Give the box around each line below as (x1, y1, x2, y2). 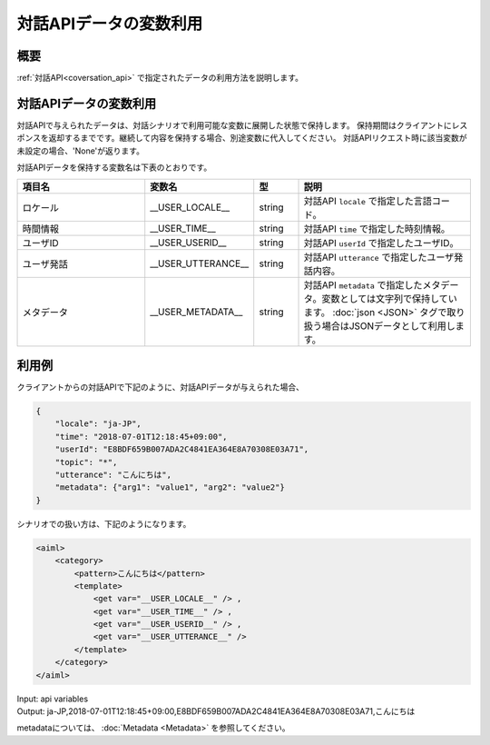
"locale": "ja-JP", (54, 419, 142, 429)
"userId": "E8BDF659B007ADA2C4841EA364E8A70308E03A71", (54, 444, 309, 454)
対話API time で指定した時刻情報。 (303, 223, 451, 235)
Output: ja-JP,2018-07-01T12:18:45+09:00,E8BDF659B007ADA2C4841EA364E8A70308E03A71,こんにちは (16, 706, 416, 717)
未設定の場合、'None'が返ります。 (16, 145, 145, 156)
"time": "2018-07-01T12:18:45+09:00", (54, 432, 228, 442)
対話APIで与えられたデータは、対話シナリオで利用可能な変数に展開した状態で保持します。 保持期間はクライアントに (16, 119, 453, 131)
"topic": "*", (54, 457, 118, 467)
